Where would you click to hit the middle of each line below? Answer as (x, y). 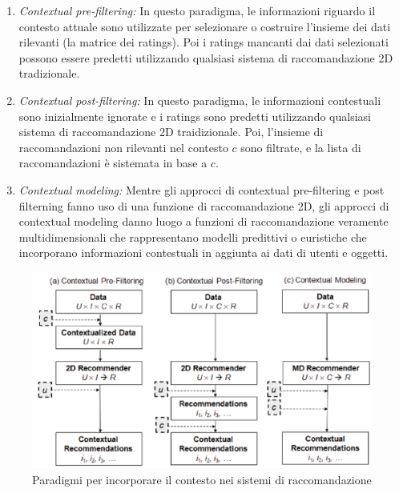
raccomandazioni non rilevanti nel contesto (123, 147)
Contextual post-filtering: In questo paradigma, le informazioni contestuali (200, 100)
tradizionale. (49, 73)
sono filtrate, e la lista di (301, 147)
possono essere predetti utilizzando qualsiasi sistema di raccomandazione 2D (206, 57)
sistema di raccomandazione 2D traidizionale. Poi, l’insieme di (171, 132)
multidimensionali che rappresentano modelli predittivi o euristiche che (193, 236)
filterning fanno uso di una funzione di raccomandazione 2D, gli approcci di (204, 205)
